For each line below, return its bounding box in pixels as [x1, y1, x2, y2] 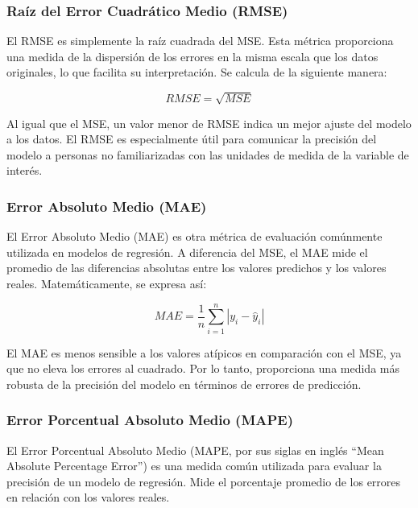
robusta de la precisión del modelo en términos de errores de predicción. [6, 375, 362, 392]
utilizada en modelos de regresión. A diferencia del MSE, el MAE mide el [6, 243, 368, 260]
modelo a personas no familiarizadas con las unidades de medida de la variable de [6, 146, 409, 163]
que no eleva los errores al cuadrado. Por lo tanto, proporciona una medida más [6, 360, 399, 377]
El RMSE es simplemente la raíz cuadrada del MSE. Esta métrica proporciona [6, 32, 394, 49]
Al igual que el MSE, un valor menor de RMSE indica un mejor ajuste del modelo [6, 114, 412, 131]
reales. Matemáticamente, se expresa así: [6, 275, 207, 291]
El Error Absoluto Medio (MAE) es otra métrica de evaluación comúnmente [6, 228, 383, 245]
